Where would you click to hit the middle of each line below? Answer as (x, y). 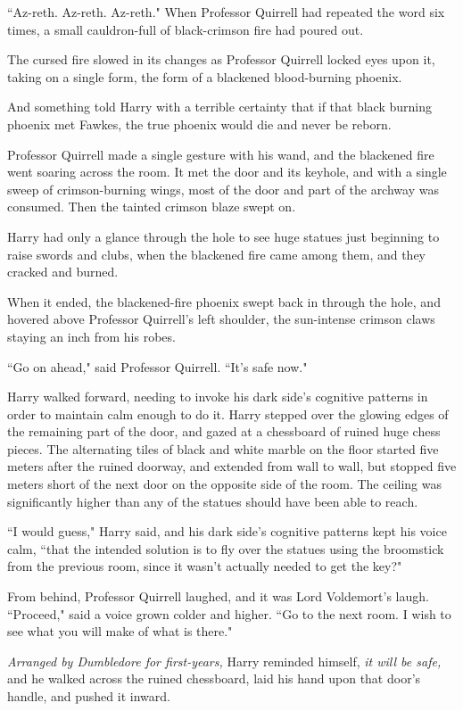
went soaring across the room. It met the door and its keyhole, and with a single (227, 172)
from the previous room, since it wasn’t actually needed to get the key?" (205, 566)
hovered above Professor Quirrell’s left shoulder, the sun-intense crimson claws (221, 319)
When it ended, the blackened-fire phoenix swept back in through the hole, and (224, 301)
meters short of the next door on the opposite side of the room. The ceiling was (225, 484)
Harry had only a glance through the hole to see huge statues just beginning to (223, 236)
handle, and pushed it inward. (89, 696)
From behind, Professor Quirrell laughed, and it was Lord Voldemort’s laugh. (218, 596)
